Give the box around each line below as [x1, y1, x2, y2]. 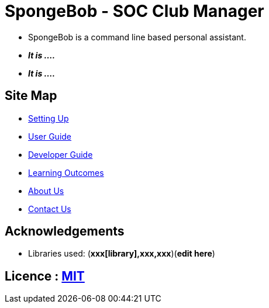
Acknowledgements [5, 224, 125, 239]
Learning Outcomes [28, 167, 104, 178]
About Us [28, 185, 64, 196]
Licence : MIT [5, 268, 85, 283]
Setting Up [28, 113, 69, 123]
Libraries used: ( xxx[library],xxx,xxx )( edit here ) [28, 248, 215, 259]
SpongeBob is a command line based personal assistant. [28, 32, 246, 42]
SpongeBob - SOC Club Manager [5, 1, 264, 21]
